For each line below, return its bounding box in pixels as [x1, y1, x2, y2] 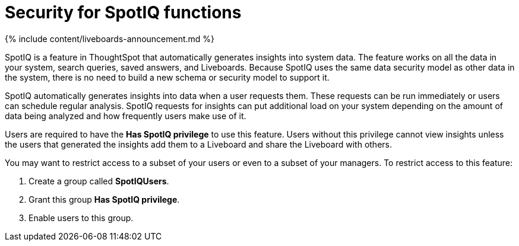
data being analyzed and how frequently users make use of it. [5, 110, 246, 121]
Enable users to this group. [29, 212, 134, 223]
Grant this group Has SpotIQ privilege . [29, 194, 180, 205]
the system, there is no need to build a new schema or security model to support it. [5, 72, 330, 82]
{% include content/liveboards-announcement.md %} [5, 33, 215, 44]
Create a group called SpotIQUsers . [29, 175, 169, 186]
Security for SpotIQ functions [5, 2, 242, 23]
